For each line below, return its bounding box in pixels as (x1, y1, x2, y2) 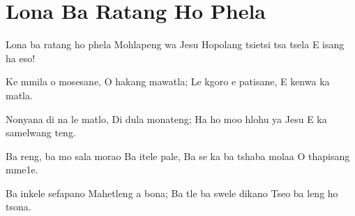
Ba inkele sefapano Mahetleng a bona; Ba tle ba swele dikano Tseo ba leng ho (6, 185, 338, 200)
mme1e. (6, 162, 38, 177)
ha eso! (6, 50, 36, 65)
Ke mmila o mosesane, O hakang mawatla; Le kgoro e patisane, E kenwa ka (6, 74, 330, 89)
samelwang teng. (6, 125, 76, 140)
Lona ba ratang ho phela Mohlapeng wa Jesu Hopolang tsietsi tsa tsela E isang (6, 37, 345, 52)
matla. (6, 87, 33, 102)
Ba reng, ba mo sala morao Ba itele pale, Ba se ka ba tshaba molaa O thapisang (6, 148, 350, 163)
